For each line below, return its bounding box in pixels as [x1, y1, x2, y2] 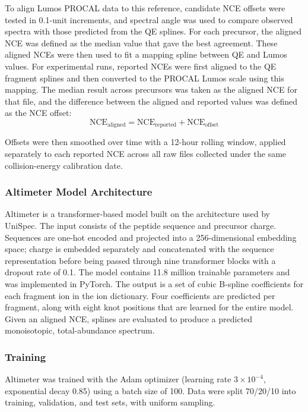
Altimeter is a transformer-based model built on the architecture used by [5, 207, 270, 220]
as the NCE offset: [5, 106, 72, 119]
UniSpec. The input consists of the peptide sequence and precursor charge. [5, 219, 277, 231]
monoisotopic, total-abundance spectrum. [5, 324, 155, 336]
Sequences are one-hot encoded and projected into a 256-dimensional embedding [5, 231, 297, 243]
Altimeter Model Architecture [5, 184, 153, 199]
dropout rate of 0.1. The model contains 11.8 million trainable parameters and [5, 266, 290, 278]
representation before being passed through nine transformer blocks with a [5, 254, 276, 266]
